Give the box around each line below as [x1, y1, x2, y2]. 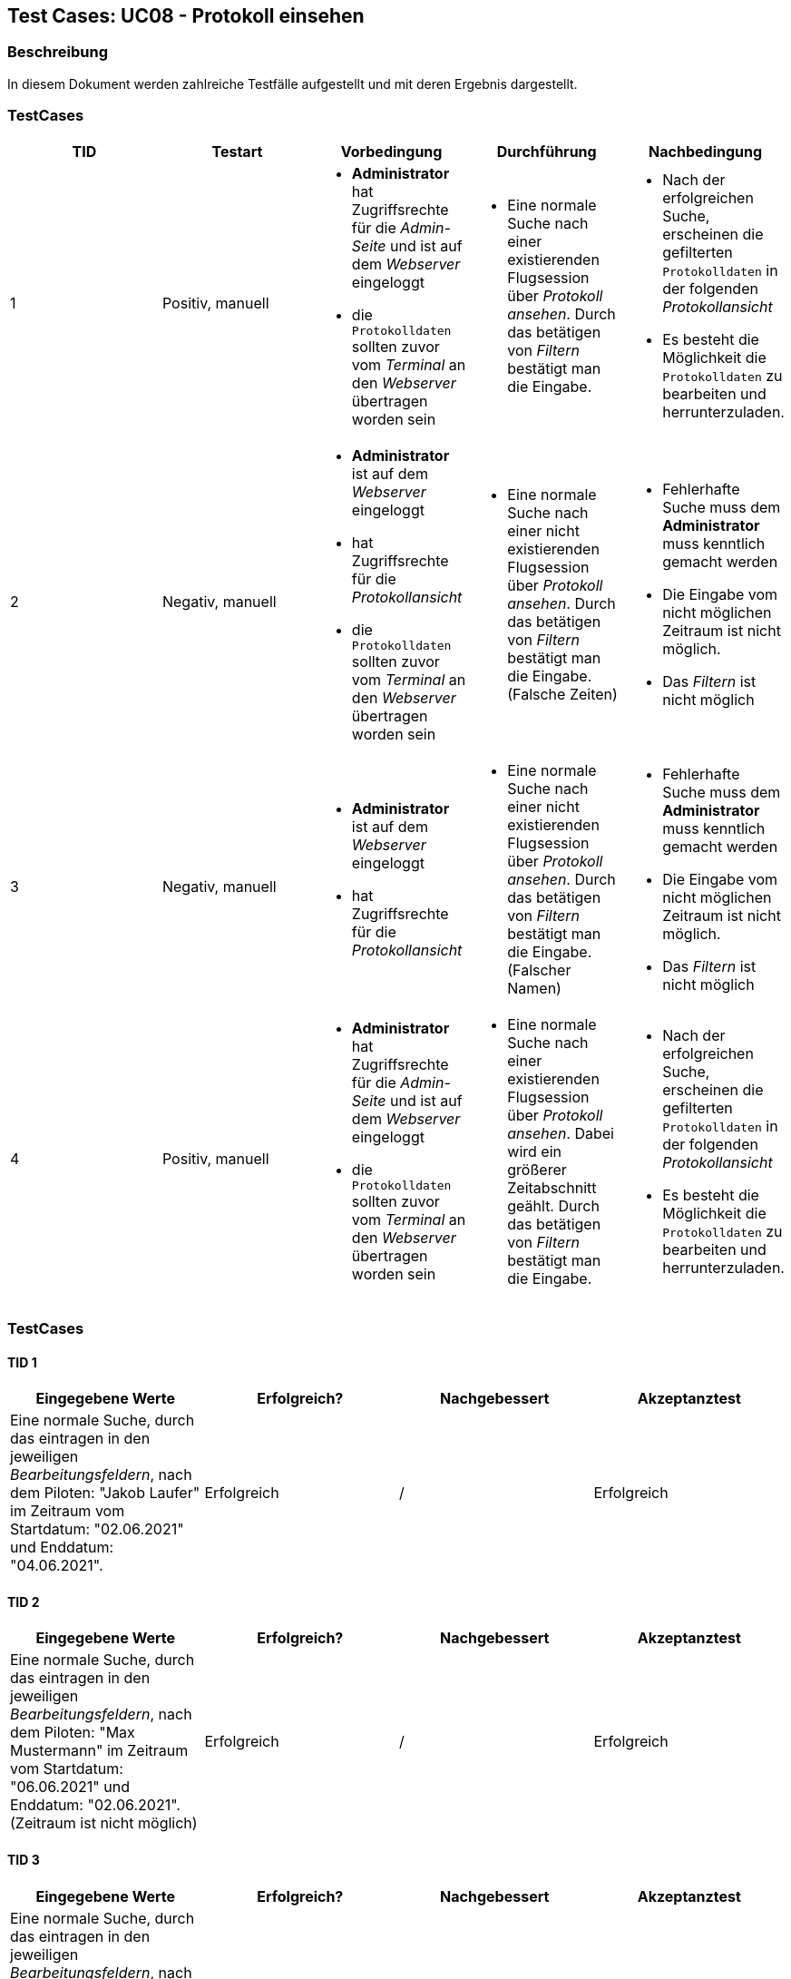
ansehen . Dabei [507, 1123, 614, 1142]
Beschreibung [7, 43, 109, 62]
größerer [507, 1160, 567, 1179]
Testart [211, 142, 263, 161]
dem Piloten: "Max [10, 1723, 135, 1742]
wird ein [507, 1141, 562, 1161]
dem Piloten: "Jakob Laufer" [10, 1484, 200, 1503]
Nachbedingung [649, 142, 763, 161]
